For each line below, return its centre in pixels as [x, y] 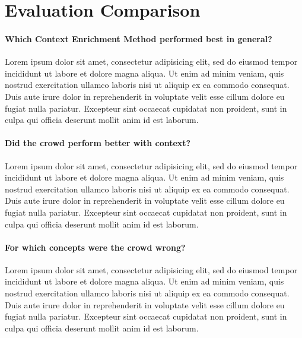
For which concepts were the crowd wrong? [95, 247]
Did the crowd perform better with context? [98, 143]
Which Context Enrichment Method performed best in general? [139, 38]
